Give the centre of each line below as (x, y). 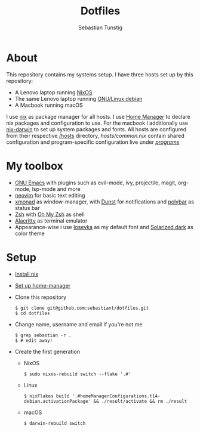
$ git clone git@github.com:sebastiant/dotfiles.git (82, 308)
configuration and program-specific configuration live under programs (93, 142)
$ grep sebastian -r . (43, 335)
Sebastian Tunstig (100, 27)
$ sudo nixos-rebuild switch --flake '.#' (77, 374)
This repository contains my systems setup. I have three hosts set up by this (100, 74)
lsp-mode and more (56, 189)
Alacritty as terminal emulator (51, 220)
